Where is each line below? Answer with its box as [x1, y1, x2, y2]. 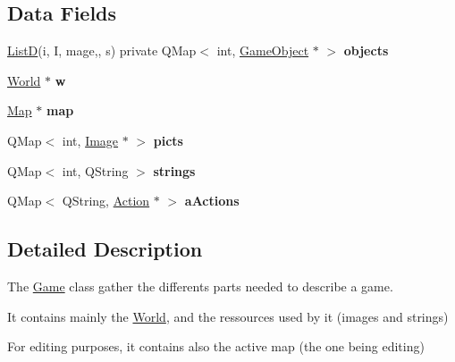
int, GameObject [216, 41, 309, 60]
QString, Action [62, 191, 150, 210]
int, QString [62, 161, 129, 180]
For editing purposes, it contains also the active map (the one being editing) [7, 337, 425, 356]
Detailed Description [7, 235, 203, 263]
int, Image [62, 130, 119, 149]
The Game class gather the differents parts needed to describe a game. [7, 276, 393, 295]
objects [343, 41, 389, 60]
